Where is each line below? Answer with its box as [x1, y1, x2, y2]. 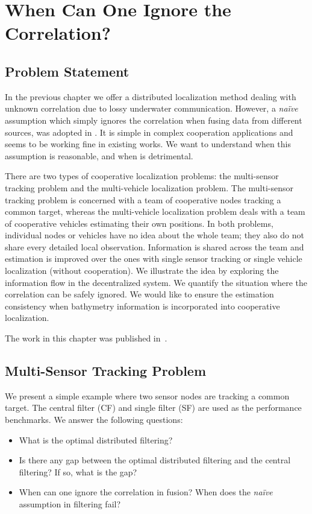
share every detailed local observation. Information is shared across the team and [5, 240, 304, 253]
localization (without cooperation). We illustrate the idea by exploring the [5, 264, 279, 277]
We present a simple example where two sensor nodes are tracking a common [5, 389, 290, 402]
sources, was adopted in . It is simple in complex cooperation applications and [5, 125, 293, 138]
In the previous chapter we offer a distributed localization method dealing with [5, 90, 296, 103]
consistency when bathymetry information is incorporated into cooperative [5, 299, 280, 312]
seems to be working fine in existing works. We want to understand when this [5, 138, 292, 150]
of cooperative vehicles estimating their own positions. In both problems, [5, 217, 273, 229]
